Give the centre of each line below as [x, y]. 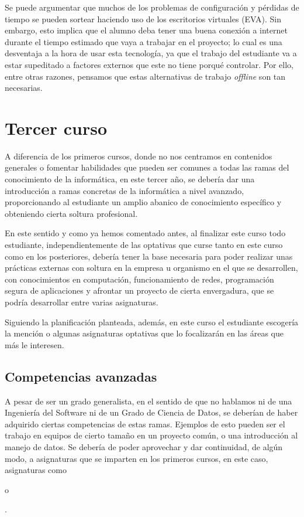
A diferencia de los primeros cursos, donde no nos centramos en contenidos [139, 156]
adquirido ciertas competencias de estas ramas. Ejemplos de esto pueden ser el [145, 424]
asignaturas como [36, 470]
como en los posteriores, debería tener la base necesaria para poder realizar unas [149, 256]
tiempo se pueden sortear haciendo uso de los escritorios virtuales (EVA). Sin [143, 18]
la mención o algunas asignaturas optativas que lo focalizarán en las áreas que [144, 333]
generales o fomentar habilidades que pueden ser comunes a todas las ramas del [147, 167]
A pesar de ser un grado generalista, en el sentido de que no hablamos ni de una [148, 401]
